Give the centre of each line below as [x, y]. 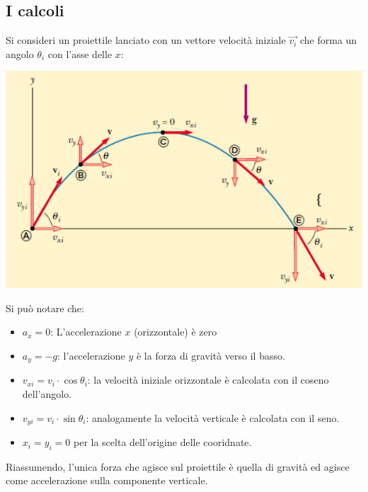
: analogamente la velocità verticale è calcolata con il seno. [213, 417]
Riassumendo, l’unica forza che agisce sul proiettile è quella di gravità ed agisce [178, 466]
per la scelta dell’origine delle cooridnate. [163, 442]
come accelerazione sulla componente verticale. [107, 480]
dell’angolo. [47, 394]
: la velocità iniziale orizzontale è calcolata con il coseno [208, 380]
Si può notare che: [45, 308]
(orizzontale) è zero [176, 332]
